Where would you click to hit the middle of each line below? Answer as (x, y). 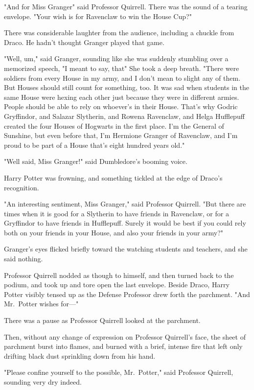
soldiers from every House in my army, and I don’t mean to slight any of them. (122, 78)
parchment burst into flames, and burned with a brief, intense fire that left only (123, 346)
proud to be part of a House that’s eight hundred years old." (94, 145)
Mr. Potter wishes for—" (41, 304)
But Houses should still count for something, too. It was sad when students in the (127, 87)
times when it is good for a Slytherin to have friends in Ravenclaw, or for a (116, 213)
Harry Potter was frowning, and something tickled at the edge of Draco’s (113, 177)
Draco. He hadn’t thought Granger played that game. (84, 42)
